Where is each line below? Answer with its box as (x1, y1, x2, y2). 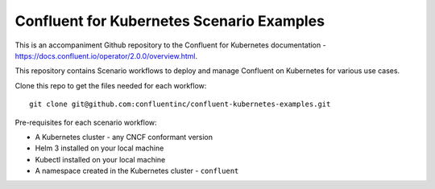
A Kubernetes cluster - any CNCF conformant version (35, 132, 213, 142)
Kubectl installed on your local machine (35, 154, 166, 164)
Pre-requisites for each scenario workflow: (14, 117, 157, 127)
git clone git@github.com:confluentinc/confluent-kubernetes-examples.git (29, 100, 331, 109)
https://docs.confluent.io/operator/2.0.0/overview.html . (14, 51, 198, 60)
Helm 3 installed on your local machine (35, 143, 164, 153)
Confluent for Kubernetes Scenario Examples (14, 12, 325, 30)
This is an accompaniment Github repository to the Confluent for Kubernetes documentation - (14, 40, 326, 50)
